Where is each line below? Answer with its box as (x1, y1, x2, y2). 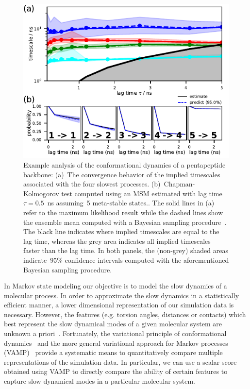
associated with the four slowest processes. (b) (23, 179, 161, 189)
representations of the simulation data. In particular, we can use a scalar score (4, 356, 237, 367)
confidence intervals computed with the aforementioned (65, 254, 229, 265)
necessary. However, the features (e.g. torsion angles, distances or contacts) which (4, 309, 246, 319)
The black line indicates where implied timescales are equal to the (23, 226, 219, 237)
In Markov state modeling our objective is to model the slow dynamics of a (4, 281, 227, 291)
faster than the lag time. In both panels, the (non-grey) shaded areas (23, 245, 228, 255)
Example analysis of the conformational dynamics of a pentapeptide (23, 159, 226, 169)
